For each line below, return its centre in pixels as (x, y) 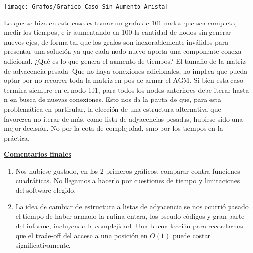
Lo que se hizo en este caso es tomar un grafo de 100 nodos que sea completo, (120, 22)
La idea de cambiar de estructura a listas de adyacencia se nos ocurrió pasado (132, 206)
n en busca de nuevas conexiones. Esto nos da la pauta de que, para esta (113, 99)
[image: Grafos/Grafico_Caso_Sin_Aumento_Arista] (86, 7)
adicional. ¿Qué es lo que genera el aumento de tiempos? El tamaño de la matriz (125, 61)
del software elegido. (46, 190)
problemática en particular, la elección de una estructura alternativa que (113, 109)
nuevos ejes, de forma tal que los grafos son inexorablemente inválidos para (116, 41)
